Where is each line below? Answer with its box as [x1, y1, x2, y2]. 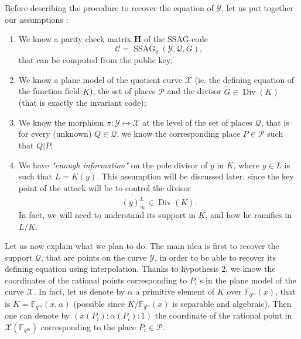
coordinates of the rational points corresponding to [5, 274, 187, 286]
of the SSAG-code [143, 33, 208, 45]
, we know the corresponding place [117, 127, 241, 140]
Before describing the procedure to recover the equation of [5, 2, 214, 13]
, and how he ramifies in [205, 208, 292, 220]
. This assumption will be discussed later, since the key [97, 170, 294, 182]
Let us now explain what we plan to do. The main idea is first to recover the [5, 240, 279, 252]
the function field [18, 85, 80, 97]
